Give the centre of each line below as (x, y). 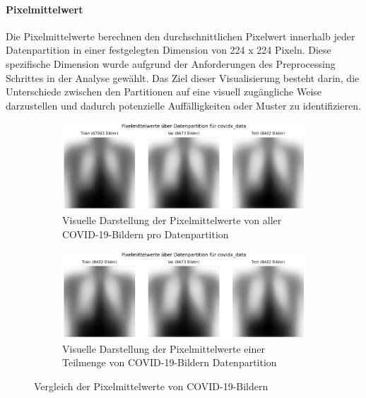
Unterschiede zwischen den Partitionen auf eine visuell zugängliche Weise (164, 92)
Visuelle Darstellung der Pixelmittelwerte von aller (172, 220)
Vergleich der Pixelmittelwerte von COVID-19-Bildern (151, 386)
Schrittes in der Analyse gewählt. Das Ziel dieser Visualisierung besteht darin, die (183, 77)
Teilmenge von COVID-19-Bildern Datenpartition (170, 362)
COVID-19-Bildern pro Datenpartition (146, 234)
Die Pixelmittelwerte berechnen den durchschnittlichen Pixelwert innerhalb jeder (181, 36)
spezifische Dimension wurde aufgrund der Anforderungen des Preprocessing (171, 63)
